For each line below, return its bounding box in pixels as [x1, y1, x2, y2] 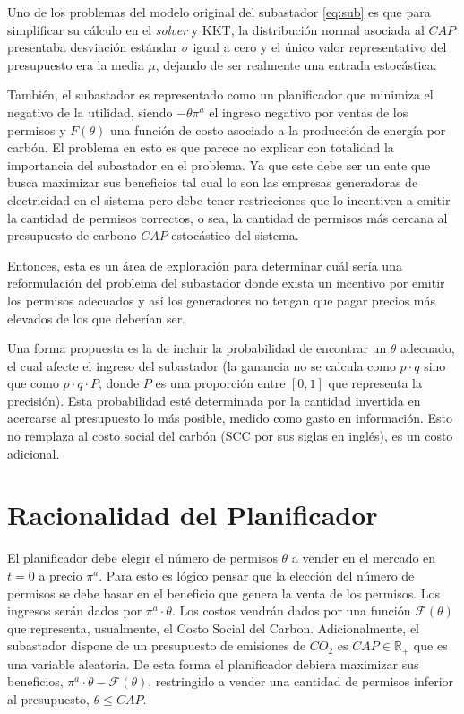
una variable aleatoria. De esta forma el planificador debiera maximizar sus [7, 654, 419, 673]
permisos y [7, 120, 66, 139]
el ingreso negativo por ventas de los [209, 102, 408, 121]
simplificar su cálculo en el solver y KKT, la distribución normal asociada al [7, 20, 425, 39]
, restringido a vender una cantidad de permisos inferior [148, 672, 454, 691]
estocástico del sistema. [171, 226, 299, 245]
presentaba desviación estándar [7, 38, 178, 56]
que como [7, 374, 59, 392]
